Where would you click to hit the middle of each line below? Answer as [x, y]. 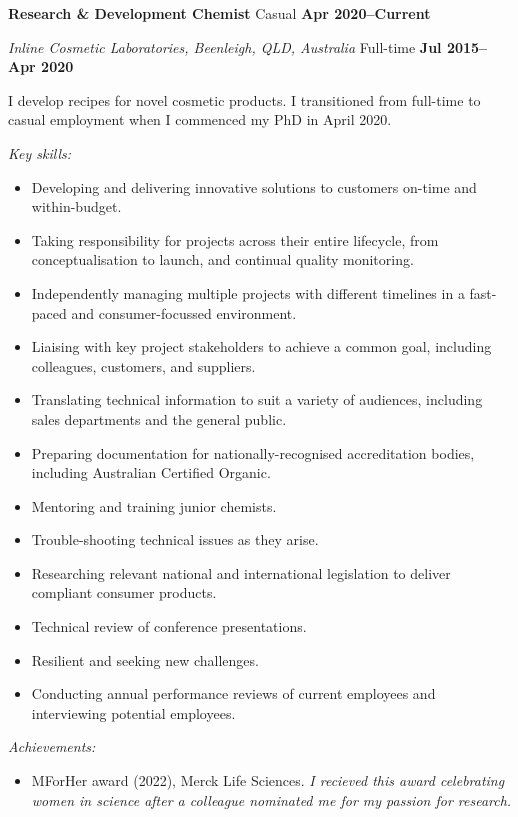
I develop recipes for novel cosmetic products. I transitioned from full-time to [244, 99]
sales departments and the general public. [159, 418]
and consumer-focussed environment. [184, 312]
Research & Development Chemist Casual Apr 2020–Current [219, 13]
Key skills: [40, 152]
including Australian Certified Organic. [151, 472]
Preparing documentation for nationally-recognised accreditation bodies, [253, 452]
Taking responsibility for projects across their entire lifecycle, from [235, 239]
